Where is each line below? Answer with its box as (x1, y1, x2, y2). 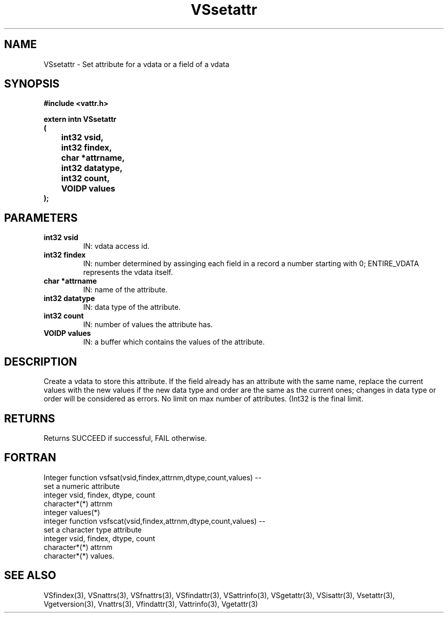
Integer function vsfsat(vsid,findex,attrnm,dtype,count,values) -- (43, 473, 262, 482)
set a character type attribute (43, 525, 142, 534)
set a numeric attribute (43, 481, 120, 491)
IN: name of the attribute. (83, 285, 168, 294)
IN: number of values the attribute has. (83, 320, 213, 329)
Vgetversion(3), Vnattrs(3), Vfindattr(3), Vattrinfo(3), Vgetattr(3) (43, 599, 258, 608)
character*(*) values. (43, 551, 115, 560)
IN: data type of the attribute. (83, 303, 181, 312)
